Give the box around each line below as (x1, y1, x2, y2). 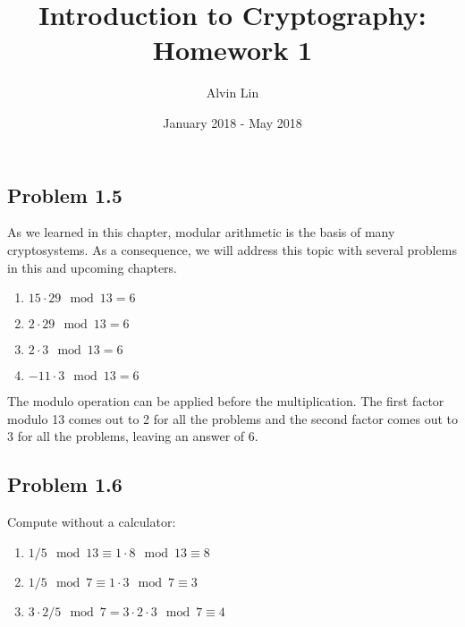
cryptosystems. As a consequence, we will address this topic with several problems (7, 240, 457, 258)
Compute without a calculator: (7, 513, 176, 531)
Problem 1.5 (7, 181, 123, 208)
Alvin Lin (206, 83, 259, 102)
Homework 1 (152, 31, 313, 68)
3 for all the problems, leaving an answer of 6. (7, 427, 258, 445)
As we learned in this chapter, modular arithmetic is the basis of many (7, 223, 395, 241)
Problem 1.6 (7, 470, 123, 498)
